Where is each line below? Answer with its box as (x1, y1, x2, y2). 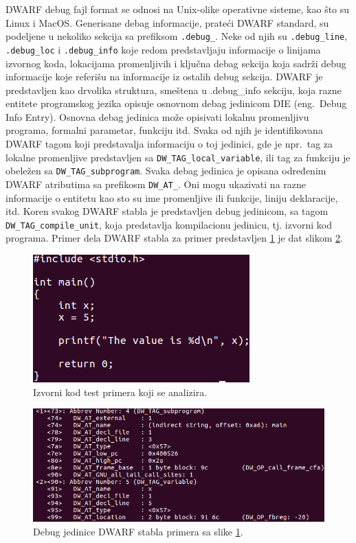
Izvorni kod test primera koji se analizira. (33, 384, 208, 399)
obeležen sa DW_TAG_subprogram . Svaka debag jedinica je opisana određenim (5, 163, 326, 178)
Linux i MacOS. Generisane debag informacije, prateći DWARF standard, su (5, 15, 329, 30)
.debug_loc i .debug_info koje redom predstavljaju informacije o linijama (5, 42, 321, 56)
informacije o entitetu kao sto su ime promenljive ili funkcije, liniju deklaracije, (5, 190, 338, 205)
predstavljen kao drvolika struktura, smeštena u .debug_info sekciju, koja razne (5, 82, 342, 97)
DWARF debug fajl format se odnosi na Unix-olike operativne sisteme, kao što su (5, 2, 350, 16)
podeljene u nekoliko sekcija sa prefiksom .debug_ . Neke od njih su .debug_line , (5, 29, 348, 43)
